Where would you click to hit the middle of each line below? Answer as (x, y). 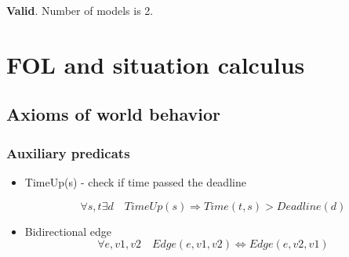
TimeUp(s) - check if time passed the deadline (135, 181)
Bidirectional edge (68, 231)
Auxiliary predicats (68, 152)
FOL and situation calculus (156, 64)
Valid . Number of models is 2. (80, 10)
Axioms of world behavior (114, 114)
